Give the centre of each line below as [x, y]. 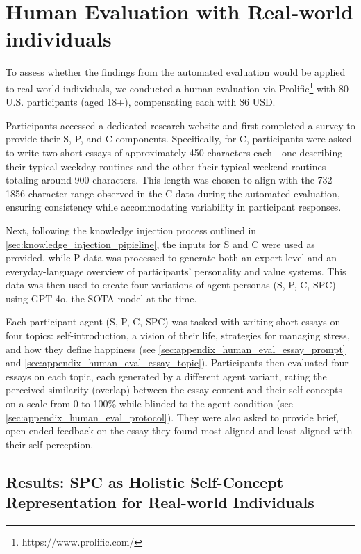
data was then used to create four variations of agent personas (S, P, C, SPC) [171, 285]
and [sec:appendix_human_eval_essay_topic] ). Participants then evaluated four [177, 362]
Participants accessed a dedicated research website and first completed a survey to [180, 125]
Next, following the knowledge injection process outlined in [131, 230]
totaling [22, 180]
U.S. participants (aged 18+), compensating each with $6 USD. [141, 102]
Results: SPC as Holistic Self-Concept [145, 481]
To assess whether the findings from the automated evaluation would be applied [176, 72]
